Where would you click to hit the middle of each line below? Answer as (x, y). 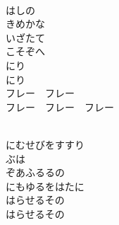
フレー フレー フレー (60, 106)
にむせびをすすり (45, 144)
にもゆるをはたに (45, 186)
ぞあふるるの (35, 172)
